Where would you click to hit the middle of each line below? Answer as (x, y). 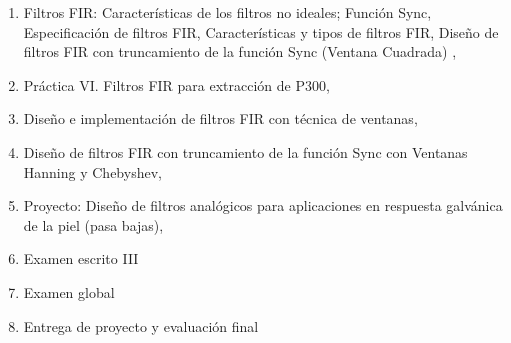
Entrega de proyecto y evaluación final (141, 325)
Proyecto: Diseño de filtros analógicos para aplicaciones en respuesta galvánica (263, 205)
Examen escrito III (81, 258)
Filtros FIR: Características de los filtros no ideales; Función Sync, (227, 12)
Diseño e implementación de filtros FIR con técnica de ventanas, (220, 118)
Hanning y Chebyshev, (92, 171)
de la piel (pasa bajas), (93, 224)
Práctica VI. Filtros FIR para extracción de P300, (176, 84)
